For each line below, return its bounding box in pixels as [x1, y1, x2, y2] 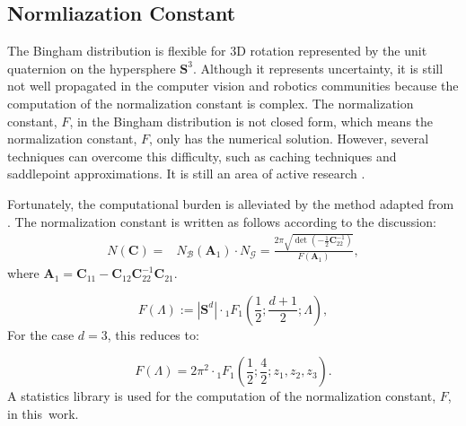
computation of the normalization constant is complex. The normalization [7, 93, 414, 112]
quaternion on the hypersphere [7, 58, 176, 77]
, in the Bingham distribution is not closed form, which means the [69, 111, 434, 130]
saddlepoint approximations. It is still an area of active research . [7, 164, 365, 183]
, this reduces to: [107, 325, 199, 343]
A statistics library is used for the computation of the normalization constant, [7, 387, 436, 405]
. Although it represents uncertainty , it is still [192, 58, 444, 77]
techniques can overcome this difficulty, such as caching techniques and [7, 146, 397, 165]
